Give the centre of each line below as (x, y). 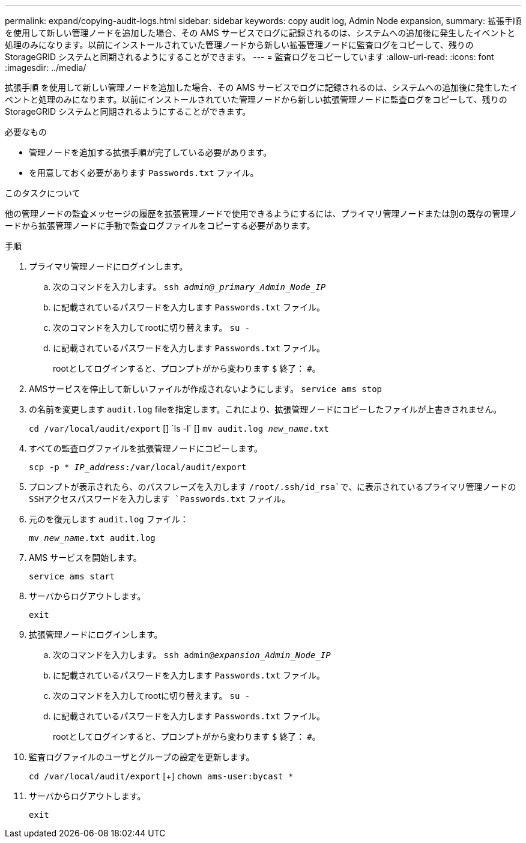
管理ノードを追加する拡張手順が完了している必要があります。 (150, 152)
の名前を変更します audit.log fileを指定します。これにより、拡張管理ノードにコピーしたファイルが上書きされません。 (265, 409)
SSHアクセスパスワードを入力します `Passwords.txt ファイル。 (159, 499)
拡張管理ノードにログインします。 (96, 634)
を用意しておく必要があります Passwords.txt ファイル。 (144, 173)
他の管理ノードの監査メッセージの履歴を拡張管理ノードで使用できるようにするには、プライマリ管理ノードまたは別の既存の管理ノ (261, 213)
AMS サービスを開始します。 (85, 557)
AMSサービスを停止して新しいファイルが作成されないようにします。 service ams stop (205, 389)
